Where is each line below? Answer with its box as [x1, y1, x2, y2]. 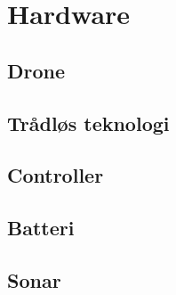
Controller [7, 161, 104, 189]
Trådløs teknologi [7, 109, 170, 136]
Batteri [7, 214, 75, 242]
